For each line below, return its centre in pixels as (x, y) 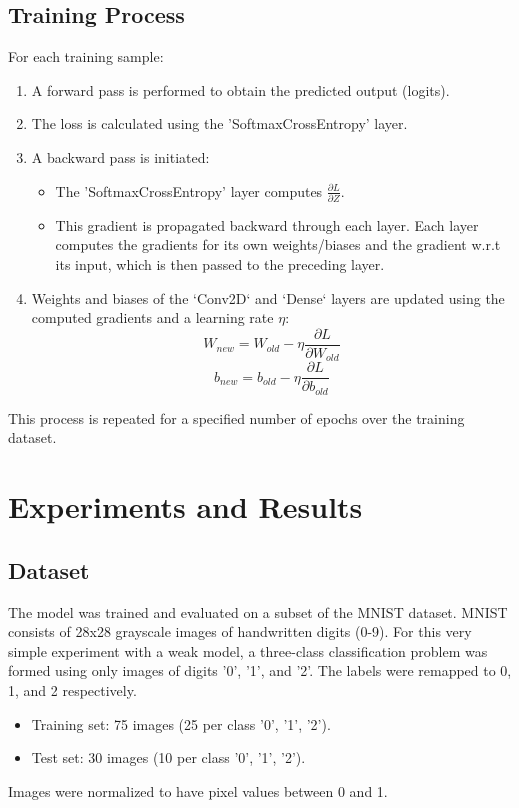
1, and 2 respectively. (72, 690)
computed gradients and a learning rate (152, 317)
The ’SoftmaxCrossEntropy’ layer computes (189, 190)
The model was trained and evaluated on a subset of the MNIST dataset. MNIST (258, 611)
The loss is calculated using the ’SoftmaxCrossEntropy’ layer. (219, 123)
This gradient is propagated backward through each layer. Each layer (267, 224)
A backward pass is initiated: (120, 156)
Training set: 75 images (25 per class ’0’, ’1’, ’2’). (181, 723)
